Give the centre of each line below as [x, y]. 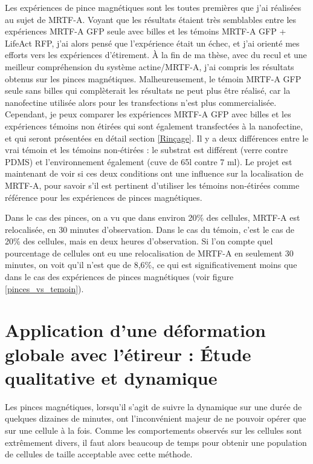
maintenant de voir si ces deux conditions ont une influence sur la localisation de [154, 173]
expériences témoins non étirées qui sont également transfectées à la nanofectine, [154, 126]
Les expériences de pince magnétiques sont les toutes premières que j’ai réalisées [153, 7]
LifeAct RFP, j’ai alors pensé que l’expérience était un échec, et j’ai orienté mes [152, 43]
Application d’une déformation [135, 330]
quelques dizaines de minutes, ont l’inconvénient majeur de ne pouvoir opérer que [156, 418]
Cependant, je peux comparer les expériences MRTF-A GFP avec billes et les [148, 114]
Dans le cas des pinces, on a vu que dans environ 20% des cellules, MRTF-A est [153, 217]
